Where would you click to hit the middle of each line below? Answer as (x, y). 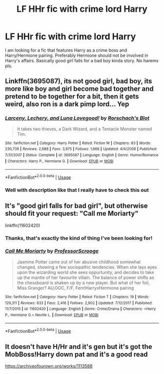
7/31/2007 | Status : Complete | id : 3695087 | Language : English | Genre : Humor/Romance (82, 155)
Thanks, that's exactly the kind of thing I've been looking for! (79, 238)
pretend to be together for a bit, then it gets (72, 97)
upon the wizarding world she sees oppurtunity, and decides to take (85, 272)
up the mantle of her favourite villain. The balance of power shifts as (86, 277)
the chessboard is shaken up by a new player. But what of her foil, (83, 282)
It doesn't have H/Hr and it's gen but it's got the (79, 347)
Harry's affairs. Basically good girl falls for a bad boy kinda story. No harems (82, 60)
